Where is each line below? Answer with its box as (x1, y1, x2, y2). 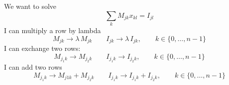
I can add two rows (4, 61, 62, 72)
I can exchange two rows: (4, 42, 81, 53)
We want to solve (4, 1, 57, 11)
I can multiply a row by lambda (4, 25, 101, 35)
